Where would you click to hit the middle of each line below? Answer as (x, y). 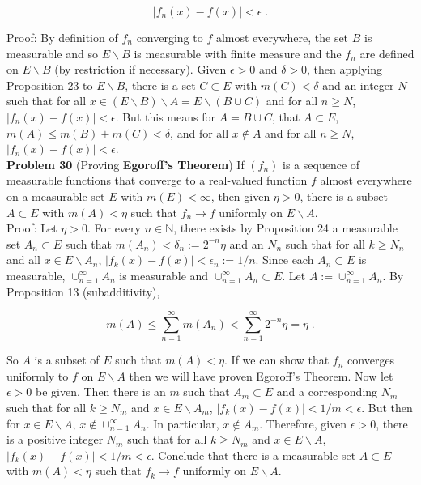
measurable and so (52, 53)
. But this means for (165, 116)
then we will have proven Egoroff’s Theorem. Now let (261, 375)
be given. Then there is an (101, 391)
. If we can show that (277, 360)
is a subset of (67, 360)
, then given (240, 196)
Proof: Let (32, 228)
